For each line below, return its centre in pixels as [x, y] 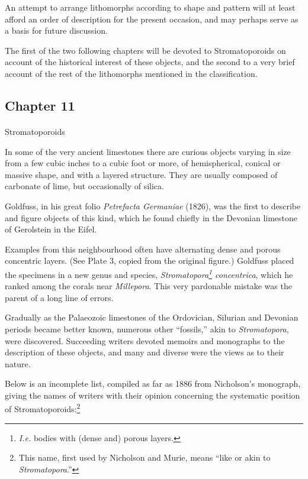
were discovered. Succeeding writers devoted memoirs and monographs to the [145, 340]
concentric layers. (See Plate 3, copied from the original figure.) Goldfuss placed [150, 260]
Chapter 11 [40, 105]
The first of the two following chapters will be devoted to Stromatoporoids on [145, 50]
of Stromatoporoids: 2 [43, 408]
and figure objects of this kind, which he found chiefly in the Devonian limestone [151, 217]
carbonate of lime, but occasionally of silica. [84, 186]
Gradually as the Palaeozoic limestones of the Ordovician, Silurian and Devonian [152, 317]
